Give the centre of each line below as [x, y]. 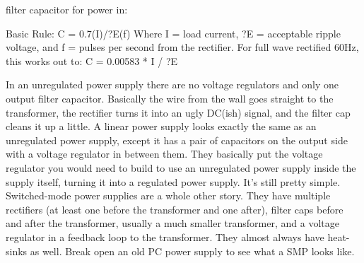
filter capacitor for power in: [67, 9]
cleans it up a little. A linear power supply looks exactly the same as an [161, 126]
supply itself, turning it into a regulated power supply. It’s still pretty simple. [173, 181]
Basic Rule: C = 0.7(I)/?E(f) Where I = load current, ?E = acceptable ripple [173, 33]
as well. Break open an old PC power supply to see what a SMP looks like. [192, 251]
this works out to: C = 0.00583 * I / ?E [92, 60]
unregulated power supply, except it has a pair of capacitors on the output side [177, 140]
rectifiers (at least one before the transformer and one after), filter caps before [175, 209]
